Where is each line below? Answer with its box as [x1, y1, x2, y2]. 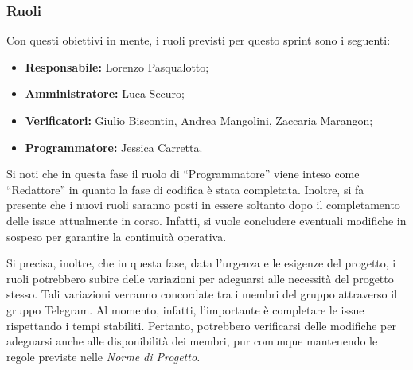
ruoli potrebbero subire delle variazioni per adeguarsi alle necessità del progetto [6, 270, 394, 286]
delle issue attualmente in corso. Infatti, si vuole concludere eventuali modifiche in [6, 212, 407, 228]
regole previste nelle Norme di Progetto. [6, 348, 201, 364]
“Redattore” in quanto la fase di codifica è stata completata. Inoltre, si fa [6, 181, 364, 197]
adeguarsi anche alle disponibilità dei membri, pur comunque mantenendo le [6, 333, 378, 349]
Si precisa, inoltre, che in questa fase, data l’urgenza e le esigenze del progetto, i [6, 255, 396, 271]
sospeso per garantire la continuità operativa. [6, 228, 227, 244]
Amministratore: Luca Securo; [25, 85, 185, 102]
